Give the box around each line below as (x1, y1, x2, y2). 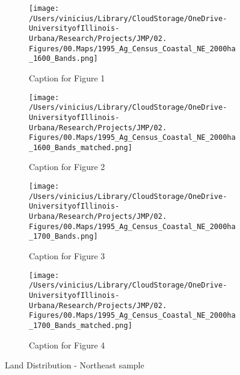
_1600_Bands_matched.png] (29, 143, 132, 152)
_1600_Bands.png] (29, 54, 98, 63)
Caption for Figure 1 (29, 71, 105, 84)
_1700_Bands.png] (29, 232, 98, 241)
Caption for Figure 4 (29, 338, 105, 351)
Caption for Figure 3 (29, 250, 105, 262)
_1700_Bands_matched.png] (29, 321, 132, 330)
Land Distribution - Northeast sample (5, 359, 144, 371)
